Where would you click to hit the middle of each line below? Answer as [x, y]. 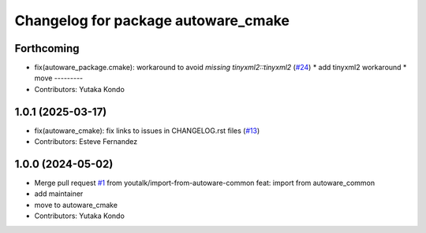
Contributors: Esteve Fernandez [86, 142]
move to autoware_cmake [76, 205]
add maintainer [59, 194]
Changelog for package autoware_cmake [152, 20]
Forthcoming [47, 48]
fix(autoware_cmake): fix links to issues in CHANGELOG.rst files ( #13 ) [147, 131]
